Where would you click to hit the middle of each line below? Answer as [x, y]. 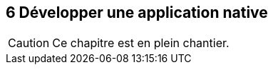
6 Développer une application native [137, 12]
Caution [29, 43]
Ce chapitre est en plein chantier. [141, 43]
